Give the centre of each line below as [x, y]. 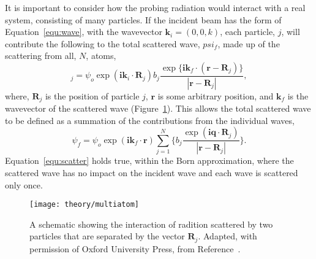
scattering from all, [41, 56]
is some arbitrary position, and [216, 95]
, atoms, [101, 56]
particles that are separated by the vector [107, 236]
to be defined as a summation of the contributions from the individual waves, [150, 120]
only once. [24, 184]
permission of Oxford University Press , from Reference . [135, 248]
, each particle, [248, 32]
